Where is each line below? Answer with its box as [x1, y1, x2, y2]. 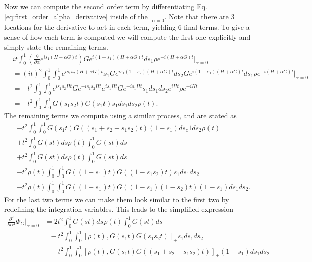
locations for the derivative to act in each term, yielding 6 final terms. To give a [4, 22, 250, 32]
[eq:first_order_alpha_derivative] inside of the [4, 11, 148, 21]
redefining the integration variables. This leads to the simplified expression [4, 204, 234, 214]
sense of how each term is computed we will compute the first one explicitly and [4, 31, 251, 42]
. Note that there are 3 [164, 11, 235, 21]
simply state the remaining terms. [4, 41, 108, 52]
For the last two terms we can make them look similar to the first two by [4, 194, 229, 204]
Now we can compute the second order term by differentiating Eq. [4, 1, 207, 11]
